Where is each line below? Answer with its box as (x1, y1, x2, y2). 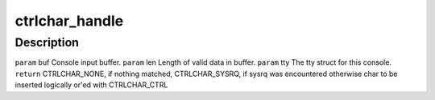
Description (14, 35, 80, 50)
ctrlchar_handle (14, 12, 124, 30)
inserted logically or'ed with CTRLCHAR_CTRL (14, 80, 168, 90)
